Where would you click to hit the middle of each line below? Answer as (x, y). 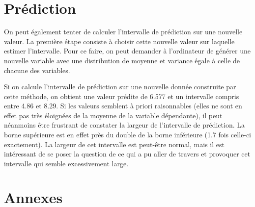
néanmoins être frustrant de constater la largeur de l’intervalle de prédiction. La (124, 125)
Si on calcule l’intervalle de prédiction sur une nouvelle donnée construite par (120, 87)
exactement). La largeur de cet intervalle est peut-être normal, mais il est (114, 144)
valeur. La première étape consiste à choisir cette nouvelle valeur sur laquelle (119, 41)
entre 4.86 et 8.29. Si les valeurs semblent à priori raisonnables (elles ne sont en (123, 106)
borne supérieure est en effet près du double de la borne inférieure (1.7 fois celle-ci (128, 135)
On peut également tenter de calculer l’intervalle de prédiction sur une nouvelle (123, 32)
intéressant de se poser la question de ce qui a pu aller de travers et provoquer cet (127, 154)
